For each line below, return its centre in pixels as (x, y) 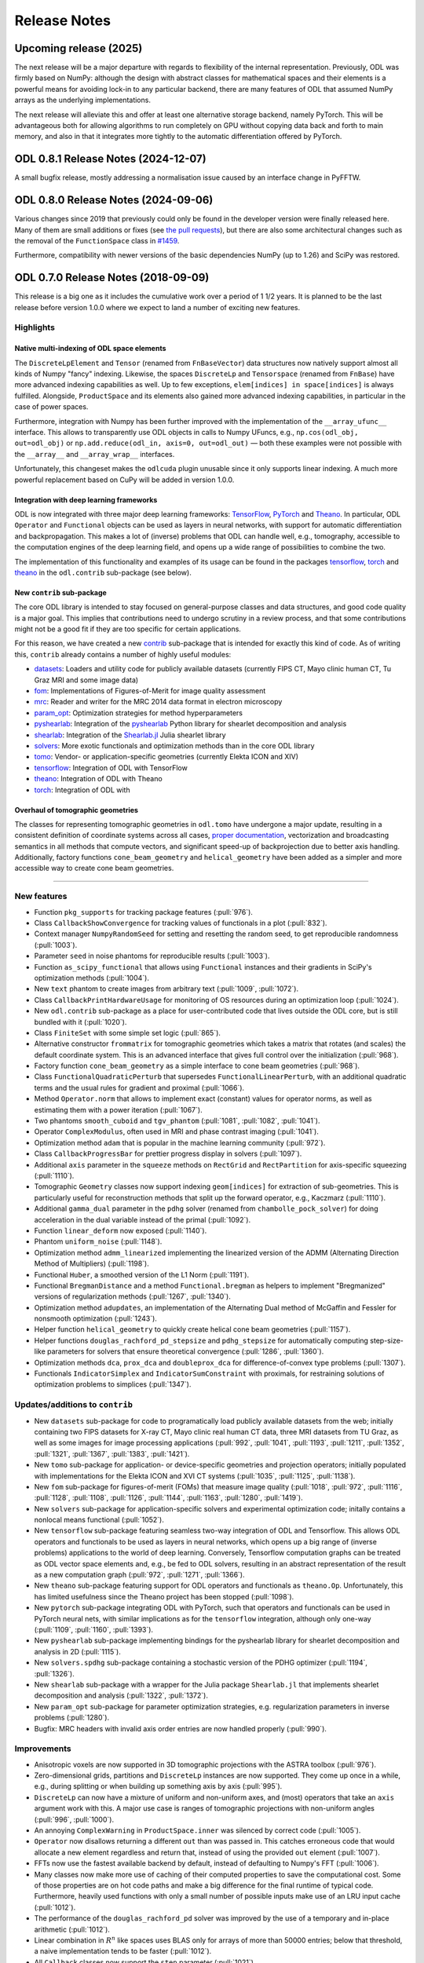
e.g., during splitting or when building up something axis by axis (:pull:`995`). (158, 1786)
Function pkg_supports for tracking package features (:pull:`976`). (143, 912)
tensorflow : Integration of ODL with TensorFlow (111, 768)
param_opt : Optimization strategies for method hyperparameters (139, 713)
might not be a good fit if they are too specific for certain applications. (128, 629)
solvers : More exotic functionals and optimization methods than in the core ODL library (174, 745)
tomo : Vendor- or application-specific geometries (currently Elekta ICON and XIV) (166, 757)
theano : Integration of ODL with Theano (98, 779)
